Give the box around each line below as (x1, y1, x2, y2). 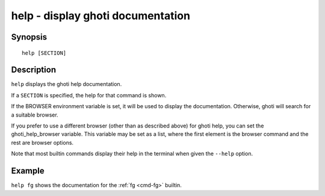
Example (11, 166, 45, 176)
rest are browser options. (11, 139, 74, 146)
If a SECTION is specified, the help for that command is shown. (11, 91, 167, 99)
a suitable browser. (11, 111, 58, 118)
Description (11, 65, 57, 75)
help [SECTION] (22, 49, 67, 57)
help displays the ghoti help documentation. (11, 81, 122, 88)
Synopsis (11, 32, 48, 42)
